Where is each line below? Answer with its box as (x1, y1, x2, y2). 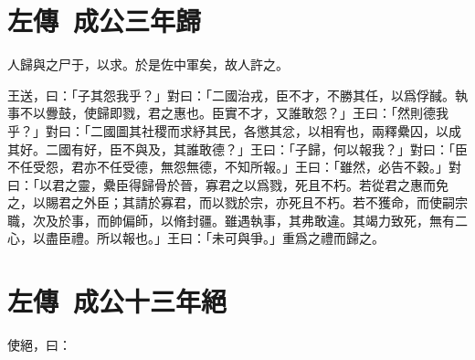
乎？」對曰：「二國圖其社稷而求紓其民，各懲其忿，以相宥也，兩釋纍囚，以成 (7, 121, 461, 140)
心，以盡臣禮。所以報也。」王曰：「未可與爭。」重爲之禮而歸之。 (7, 228, 385, 248)
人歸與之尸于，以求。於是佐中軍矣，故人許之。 (7, 55, 289, 74)
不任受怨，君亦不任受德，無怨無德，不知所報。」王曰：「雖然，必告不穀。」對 (7, 157, 461, 176)
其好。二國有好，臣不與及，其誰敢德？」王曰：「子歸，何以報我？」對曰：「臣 (7, 139, 468, 158)
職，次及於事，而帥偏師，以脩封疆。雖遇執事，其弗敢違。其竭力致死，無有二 (7, 210, 468, 229)
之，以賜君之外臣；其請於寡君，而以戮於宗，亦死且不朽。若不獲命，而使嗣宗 (7, 193, 468, 212)
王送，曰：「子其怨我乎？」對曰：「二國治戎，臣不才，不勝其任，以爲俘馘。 (7, 85, 455, 104)
